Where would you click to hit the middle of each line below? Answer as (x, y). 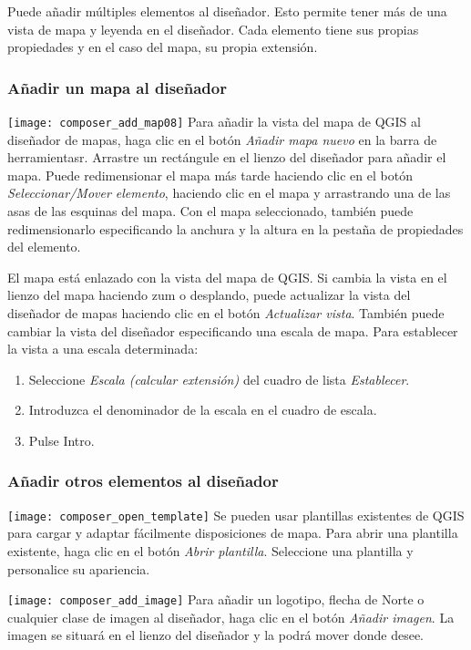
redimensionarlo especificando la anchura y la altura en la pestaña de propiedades (235, 228)
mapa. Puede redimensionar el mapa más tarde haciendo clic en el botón (210, 175)
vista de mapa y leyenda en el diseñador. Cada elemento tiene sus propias (213, 29)
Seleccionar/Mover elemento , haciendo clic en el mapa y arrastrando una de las (229, 193)
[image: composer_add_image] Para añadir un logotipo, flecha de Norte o (216, 599)
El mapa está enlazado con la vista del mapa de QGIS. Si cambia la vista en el (227, 277)
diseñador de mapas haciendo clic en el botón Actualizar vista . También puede (226, 313)
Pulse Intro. (61, 440)
